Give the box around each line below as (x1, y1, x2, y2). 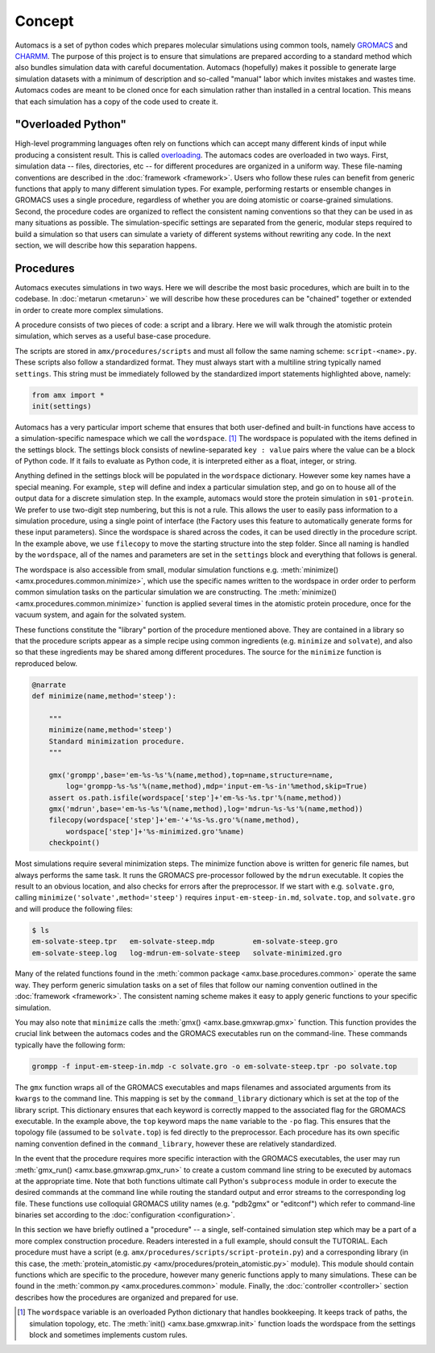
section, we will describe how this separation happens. (14, 240, 197, 250)
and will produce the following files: (14, 904, 133, 914)
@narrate (31, 680, 67, 689)
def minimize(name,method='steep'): (31, 692, 177, 701)
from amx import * (31, 390, 105, 399)
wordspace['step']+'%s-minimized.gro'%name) (65, 826, 245, 836)
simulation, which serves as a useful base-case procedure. (14, 331, 211, 341)
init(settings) (31, 402, 92, 410)
